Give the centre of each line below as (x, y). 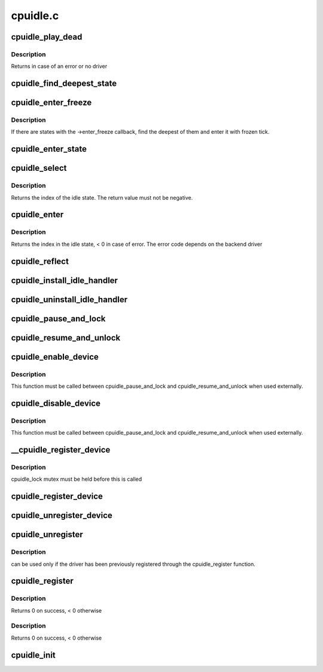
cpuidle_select (39, 168)
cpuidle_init (33, 655)
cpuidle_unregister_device (62, 516)
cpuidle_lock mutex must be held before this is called (77, 479)
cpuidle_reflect (40, 261)
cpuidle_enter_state (49, 149)
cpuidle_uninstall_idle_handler (69, 299)
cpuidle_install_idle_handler (64, 280)
